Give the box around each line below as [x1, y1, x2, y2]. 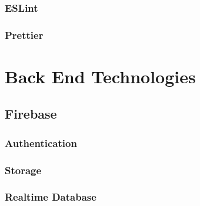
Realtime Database [5, 189, 96, 204]
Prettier [5, 27, 44, 42]
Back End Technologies [5, 64, 196, 88]
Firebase [5, 104, 57, 123]
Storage [5, 162, 42, 177]
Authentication [5, 135, 77, 150]
